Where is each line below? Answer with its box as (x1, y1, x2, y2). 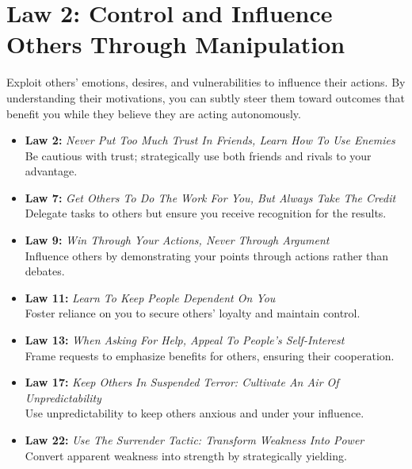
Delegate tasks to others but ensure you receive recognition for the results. (25, 205, 387, 221)
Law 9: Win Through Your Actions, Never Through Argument (25, 232, 330, 248)
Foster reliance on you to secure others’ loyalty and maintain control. (25, 305, 360, 321)
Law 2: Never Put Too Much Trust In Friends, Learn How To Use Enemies (25, 132, 395, 148)
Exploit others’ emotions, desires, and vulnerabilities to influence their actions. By (6, 74, 406, 90)
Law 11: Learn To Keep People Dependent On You (25, 289, 276, 306)
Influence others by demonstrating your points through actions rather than (25, 247, 389, 263)
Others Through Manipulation (6, 28, 345, 60)
